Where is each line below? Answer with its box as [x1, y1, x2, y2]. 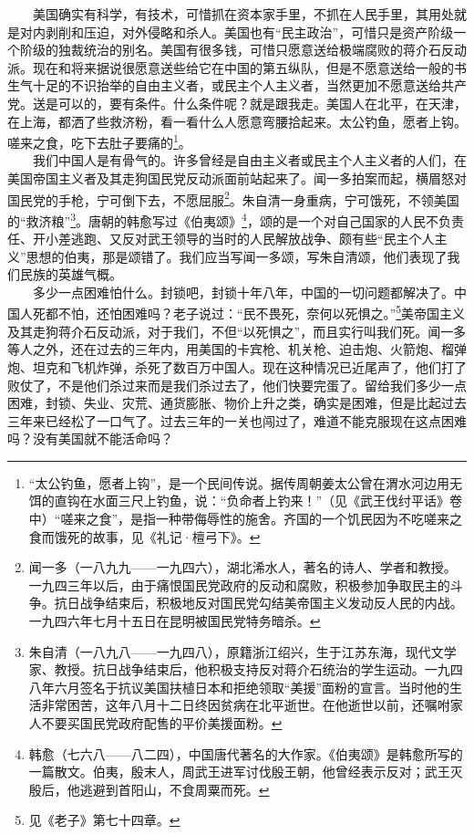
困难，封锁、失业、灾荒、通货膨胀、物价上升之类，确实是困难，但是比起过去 [7, 393, 467, 412]
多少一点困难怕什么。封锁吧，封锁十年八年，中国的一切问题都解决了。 [32, 282, 454, 301]
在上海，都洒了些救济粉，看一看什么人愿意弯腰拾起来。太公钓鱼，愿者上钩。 [7, 111, 467, 130]
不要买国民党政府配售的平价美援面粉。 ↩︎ [41, 714, 283, 732]
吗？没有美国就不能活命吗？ [7, 429, 173, 448]
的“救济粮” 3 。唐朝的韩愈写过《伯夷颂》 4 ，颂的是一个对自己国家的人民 [7, 208, 426, 230]
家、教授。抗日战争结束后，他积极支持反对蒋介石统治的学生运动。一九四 [28, 660, 463, 679]
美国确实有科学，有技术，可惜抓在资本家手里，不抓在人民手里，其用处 [32, 5, 454, 23]
